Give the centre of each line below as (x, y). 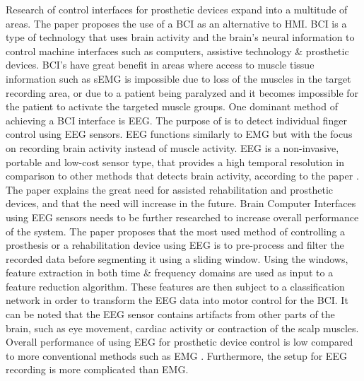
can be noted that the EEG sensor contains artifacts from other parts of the (170, 314)
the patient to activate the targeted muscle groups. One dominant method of (172, 106)
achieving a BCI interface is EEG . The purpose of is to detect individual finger (176, 120)
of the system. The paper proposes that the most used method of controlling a (176, 231)
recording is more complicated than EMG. (97, 369)
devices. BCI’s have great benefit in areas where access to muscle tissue (160, 65)
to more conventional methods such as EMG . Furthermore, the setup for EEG (176, 355)
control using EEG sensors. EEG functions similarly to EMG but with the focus (179, 134)
